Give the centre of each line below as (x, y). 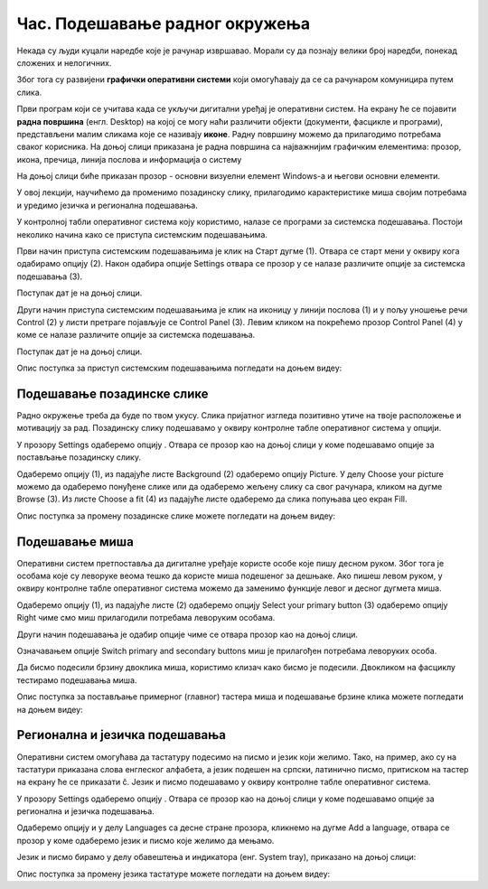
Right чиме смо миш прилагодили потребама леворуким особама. (146, 618)
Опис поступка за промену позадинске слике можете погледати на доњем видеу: (176, 516)
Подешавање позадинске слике (113, 393)
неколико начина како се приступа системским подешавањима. (142, 234)
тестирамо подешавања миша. (77, 680)
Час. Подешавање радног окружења (164, 23)
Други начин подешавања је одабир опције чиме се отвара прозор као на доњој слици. (188, 634)
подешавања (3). (50, 276)
